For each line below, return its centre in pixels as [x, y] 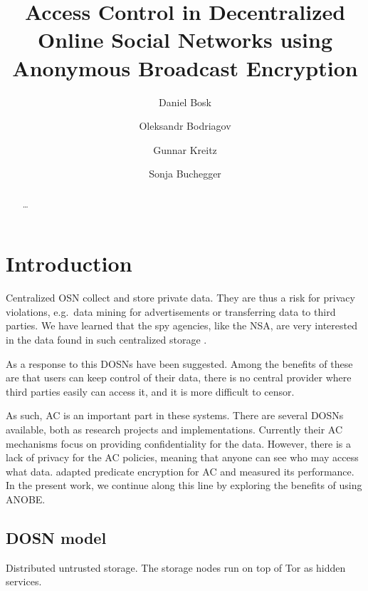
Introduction [69, 263]
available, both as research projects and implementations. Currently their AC [174, 430]
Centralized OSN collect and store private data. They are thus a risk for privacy [180, 298]
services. [24, 581]
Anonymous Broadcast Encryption [185, 67]
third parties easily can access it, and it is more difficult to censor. [150, 391]
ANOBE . [26, 499]
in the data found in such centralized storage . [106, 340]
